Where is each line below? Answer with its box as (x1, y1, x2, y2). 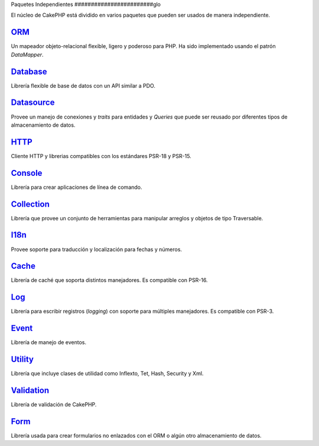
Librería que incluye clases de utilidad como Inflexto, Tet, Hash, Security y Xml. (11, 370, 204, 377)
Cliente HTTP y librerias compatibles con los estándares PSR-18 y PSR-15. (11, 152, 191, 159)
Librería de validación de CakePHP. (11, 401, 97, 408)
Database (11, 66, 47, 76)
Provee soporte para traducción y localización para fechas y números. (11, 246, 183, 253)
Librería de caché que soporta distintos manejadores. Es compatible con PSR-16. (11, 277, 208, 284)
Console (11, 168, 43, 178)
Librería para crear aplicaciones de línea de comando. (11, 184, 142, 191)
